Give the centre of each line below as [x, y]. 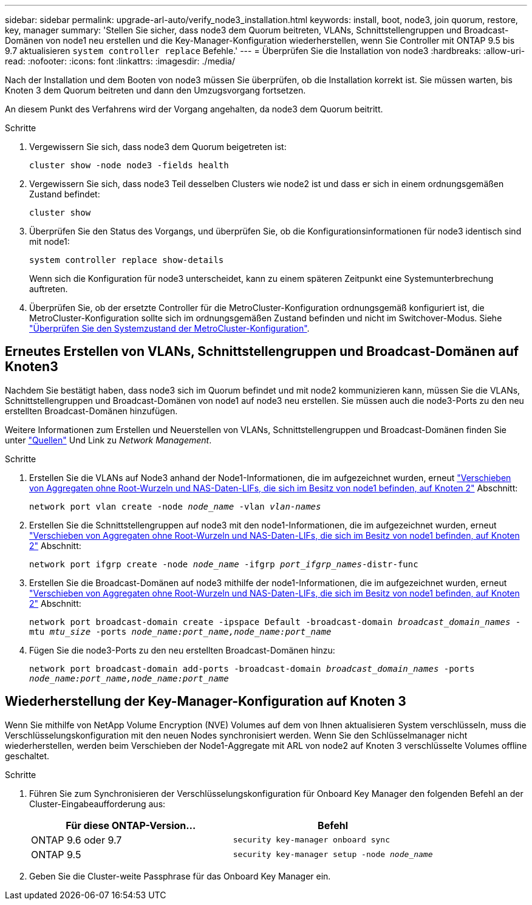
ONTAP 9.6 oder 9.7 [77, 840]
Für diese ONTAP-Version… [131, 825]
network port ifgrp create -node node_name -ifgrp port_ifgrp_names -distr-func [224, 564]
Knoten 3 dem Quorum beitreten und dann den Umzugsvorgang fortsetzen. [155, 90]
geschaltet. [27, 756]
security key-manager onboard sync [312, 840]
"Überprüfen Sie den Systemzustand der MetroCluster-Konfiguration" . [169, 328]
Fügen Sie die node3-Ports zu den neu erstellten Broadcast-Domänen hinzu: [182, 650]
